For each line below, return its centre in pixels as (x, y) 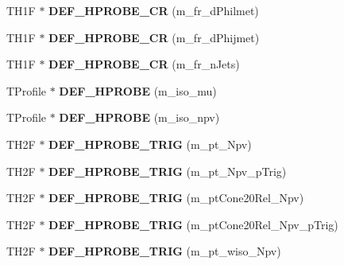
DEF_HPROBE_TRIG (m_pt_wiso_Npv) (165, 251)
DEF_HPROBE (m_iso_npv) (139, 117)
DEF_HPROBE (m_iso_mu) (138, 90)
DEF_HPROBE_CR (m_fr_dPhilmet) (154, 10)
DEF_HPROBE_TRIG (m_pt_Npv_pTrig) (168, 171)
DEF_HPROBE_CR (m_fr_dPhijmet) (154, 37)
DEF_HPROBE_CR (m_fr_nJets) (144, 64)
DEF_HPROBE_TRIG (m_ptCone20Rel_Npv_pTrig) (193, 224)
